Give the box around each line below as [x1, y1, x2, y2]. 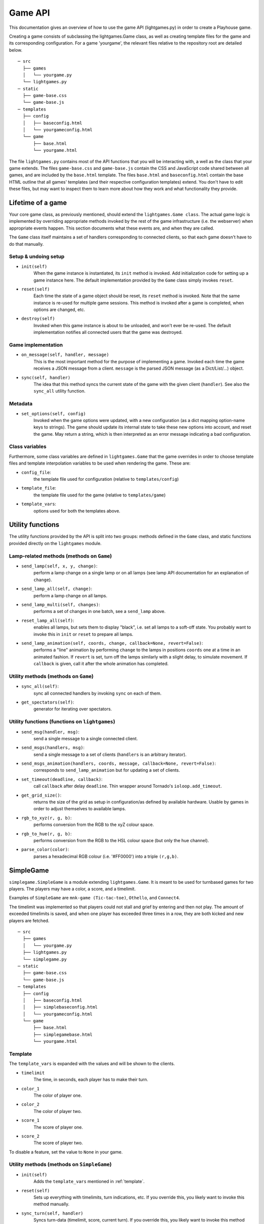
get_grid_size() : [21, 792, 62, 798]
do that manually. [9, 241, 44, 247]
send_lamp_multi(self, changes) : [21, 601, 100, 607]
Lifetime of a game [9, 198, 67, 207]
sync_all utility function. [33, 388, 86, 394]
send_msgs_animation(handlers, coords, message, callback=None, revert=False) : [21, 760, 216, 766]
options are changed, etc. [33, 306, 86, 313]
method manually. [33, 1201, 69, 1207]
